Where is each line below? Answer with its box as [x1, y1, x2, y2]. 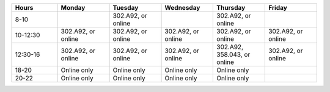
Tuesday [112, 4, 139, 12]
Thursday [216, 4, 246, 12]
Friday [268, 4, 287, 12]
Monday [61, 4, 86, 12]
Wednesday [164, 4, 200, 12]
